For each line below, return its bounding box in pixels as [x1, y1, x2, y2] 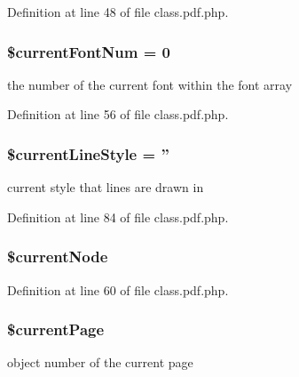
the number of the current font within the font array [7, 75, 293, 93]
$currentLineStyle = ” [7, 142, 169, 164]
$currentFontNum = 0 [7, 40, 170, 62]
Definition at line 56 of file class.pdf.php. [7, 105, 229, 124]
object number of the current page [7, 353, 193, 372]
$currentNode [7, 245, 108, 268]
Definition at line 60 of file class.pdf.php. [7, 280, 229, 299]
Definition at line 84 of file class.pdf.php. [7, 207, 229, 226]
